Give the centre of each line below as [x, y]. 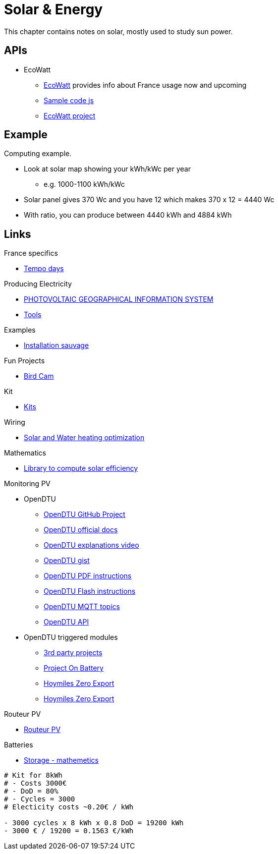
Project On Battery [74, 668]
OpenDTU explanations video [91, 545]
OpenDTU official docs [81, 530]
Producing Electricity [38, 284]
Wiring [15, 422]
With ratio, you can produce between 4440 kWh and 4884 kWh [128, 215]
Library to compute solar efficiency [81, 468]
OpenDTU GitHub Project [84, 514]
